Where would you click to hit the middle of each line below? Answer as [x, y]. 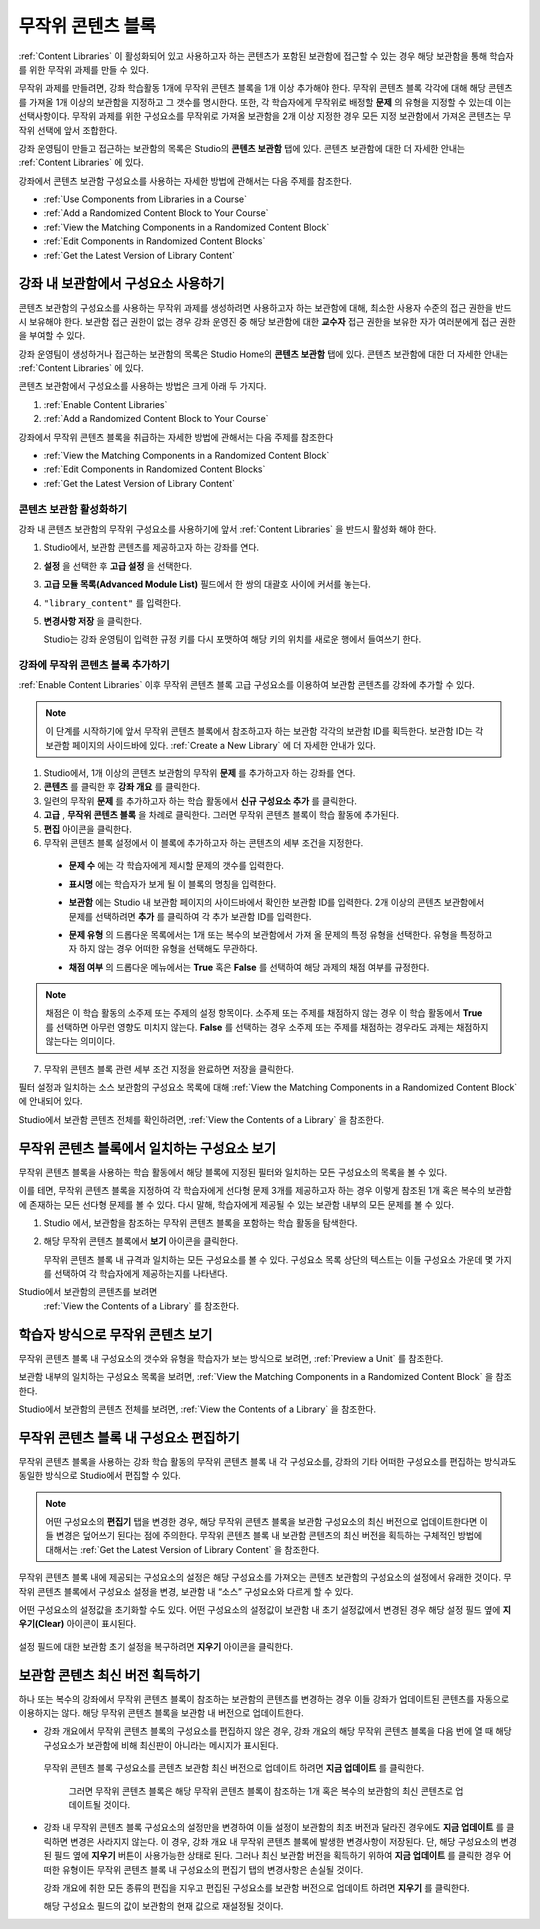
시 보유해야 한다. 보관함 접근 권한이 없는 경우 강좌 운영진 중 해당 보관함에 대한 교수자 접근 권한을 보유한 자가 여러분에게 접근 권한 [267, 321]
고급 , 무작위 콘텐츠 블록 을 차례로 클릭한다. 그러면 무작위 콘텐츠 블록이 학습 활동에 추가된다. [221, 815]
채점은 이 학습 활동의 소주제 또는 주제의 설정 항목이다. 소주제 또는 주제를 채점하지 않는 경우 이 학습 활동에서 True [264, 1013]
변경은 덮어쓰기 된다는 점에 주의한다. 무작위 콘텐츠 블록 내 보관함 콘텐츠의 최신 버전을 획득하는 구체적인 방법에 [269, 1536]
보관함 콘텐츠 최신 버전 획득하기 [109, 1675]
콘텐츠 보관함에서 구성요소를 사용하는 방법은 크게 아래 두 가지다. [142, 386]
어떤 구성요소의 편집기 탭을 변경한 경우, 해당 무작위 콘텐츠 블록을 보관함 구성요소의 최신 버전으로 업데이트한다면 [261, 1522]
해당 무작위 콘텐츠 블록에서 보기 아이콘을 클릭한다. [141, 1241]
